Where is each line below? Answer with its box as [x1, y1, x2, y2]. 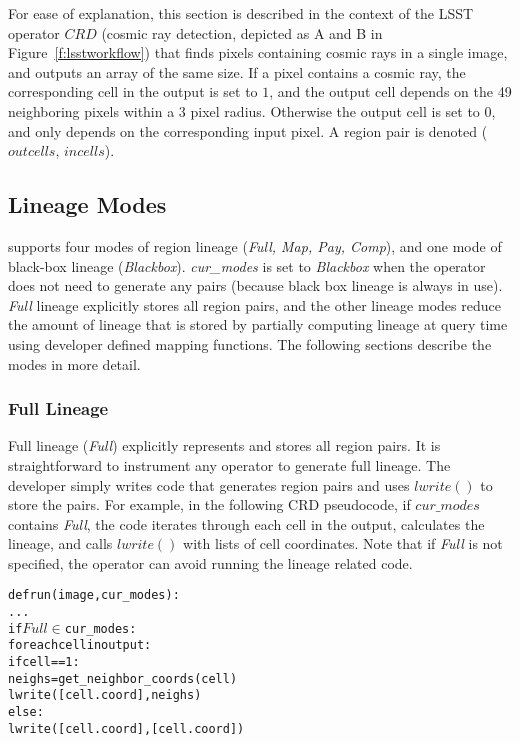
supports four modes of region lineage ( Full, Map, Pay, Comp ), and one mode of [8, 235, 502, 256]
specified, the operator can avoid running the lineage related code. [8, 552, 413, 573]
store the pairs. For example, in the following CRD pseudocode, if [8, 494, 411, 515]
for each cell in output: [8, 638, 152, 653]
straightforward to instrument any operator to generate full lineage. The [8, 454, 451, 475]
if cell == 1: [8, 655, 80, 670]
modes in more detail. [8, 353, 141, 374]
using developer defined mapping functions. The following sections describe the [8, 333, 492, 354]
